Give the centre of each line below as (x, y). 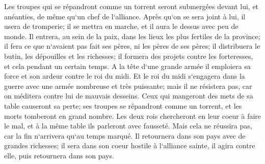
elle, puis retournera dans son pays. (59, 155)
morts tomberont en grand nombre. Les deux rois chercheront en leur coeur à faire (133, 116)
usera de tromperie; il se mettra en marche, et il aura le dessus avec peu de (121, 26)
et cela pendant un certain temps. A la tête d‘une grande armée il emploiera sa (127, 66)
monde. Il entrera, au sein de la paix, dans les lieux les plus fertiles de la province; (132, 36)
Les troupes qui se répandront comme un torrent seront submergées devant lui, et (131, 6)
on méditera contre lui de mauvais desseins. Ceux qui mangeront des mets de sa (129, 96)
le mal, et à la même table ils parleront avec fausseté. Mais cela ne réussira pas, (128, 126)
